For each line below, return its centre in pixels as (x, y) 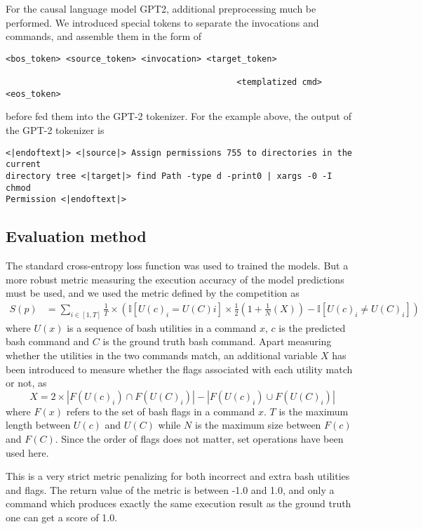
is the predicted (312, 327)
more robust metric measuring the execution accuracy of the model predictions (175, 279)
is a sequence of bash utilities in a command (162, 327)
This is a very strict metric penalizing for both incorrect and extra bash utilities (178, 476)
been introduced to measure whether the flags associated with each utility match (179, 369)
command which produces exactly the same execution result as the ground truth (179, 503)
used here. (27, 452)
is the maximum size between (258, 425)
